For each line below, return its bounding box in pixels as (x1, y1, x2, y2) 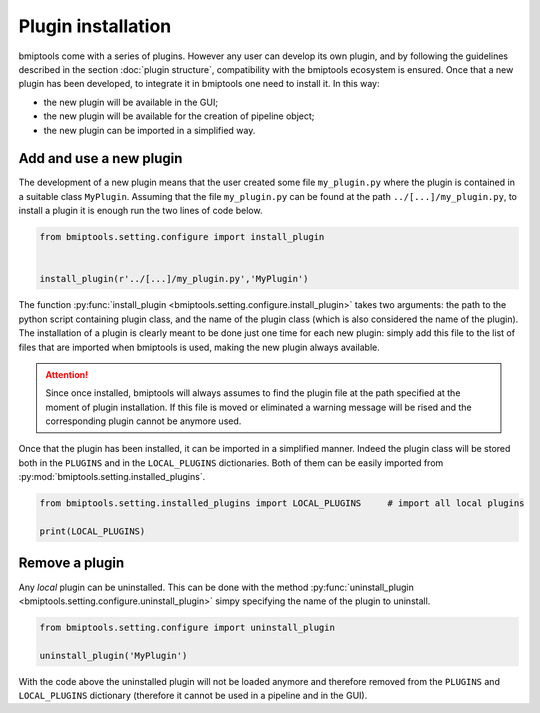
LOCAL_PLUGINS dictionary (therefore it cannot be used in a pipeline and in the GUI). (18, 690, 368, 702)
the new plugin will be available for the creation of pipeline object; (43, 110, 315, 122)
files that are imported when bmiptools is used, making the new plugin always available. (18, 341, 380, 353)
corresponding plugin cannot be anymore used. (45, 415, 242, 427)
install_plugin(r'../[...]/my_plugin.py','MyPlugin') (39, 273, 309, 285)
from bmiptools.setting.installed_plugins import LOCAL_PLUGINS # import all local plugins (39, 498, 525, 509)
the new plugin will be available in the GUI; (43, 96, 219, 108)
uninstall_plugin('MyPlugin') (39, 650, 188, 661)
